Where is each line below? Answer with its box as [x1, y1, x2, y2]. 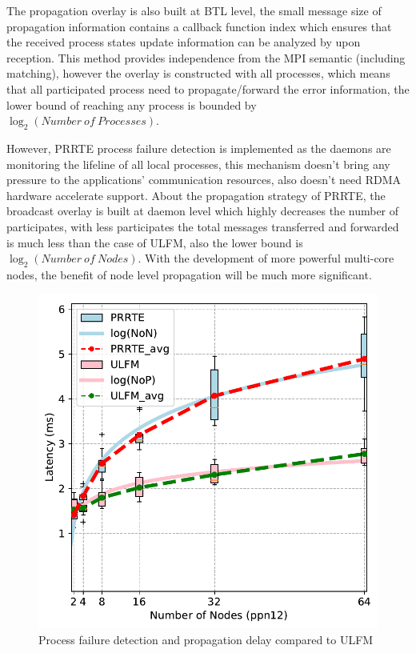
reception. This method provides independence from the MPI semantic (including [6, 49, 406, 66]
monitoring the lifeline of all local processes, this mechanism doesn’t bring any [6, 155, 390, 172]
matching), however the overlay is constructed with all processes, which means [6, 65, 390, 82]
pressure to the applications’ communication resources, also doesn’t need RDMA [6, 171, 402, 188]
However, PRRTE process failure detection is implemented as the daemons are [6, 139, 391, 156]
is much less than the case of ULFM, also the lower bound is [6, 234, 303, 250]
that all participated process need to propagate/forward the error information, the [6, 80, 410, 97]
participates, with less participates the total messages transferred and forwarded [6, 218, 399, 234]
